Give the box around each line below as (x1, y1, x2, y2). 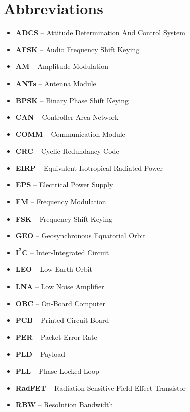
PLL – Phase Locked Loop (15, 366, 99, 376)
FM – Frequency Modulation (15, 196, 106, 207)
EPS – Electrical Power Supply (15, 179, 113, 190)
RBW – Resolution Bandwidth (15, 399, 113, 410)
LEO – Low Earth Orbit (15, 264, 93, 274)
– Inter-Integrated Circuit (30, 247, 109, 257)
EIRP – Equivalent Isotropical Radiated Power (15, 162, 163, 173)
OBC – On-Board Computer (15, 298, 105, 308)
